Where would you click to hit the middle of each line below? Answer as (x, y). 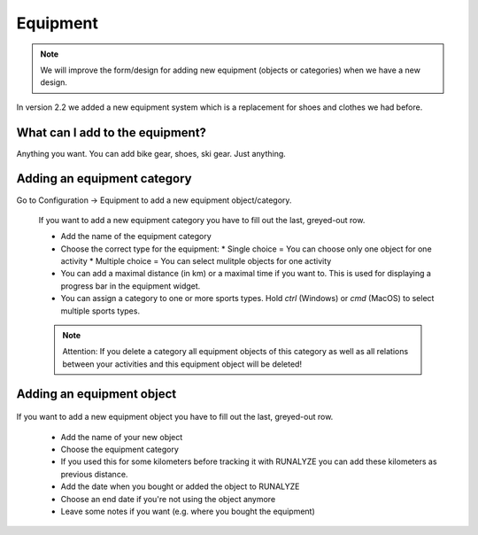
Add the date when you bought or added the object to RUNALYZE (180, 486)
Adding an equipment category (104, 178)
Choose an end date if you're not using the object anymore (168, 499)
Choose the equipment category (119, 450)
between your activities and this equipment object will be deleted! (182, 364)
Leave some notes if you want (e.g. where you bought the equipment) (188, 511)
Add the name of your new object (122, 437)
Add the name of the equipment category (136, 236)
